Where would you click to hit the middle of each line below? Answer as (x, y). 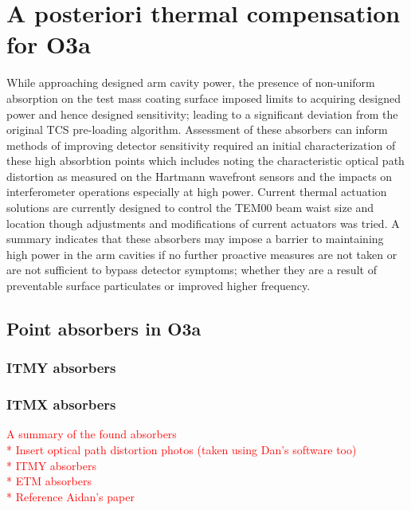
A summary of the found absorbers (92, 434)
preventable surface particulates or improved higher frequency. (159, 286)
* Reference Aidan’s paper (70, 496)
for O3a (49, 44)
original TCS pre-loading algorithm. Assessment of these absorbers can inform (197, 129)
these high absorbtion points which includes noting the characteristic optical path (205, 161)
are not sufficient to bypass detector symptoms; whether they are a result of (192, 270)
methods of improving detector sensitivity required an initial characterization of (201, 145)
